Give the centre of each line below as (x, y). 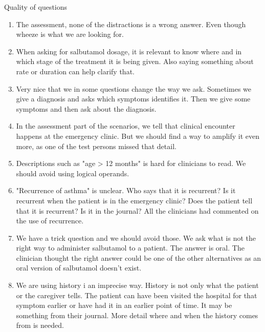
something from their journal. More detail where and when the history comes (137, 315)
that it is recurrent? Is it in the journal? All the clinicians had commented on (137, 210)
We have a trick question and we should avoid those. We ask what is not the (136, 237)
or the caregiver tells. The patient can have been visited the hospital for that (137, 295)
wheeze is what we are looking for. (70, 34)
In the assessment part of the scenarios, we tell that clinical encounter (126, 126)
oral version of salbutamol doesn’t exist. (79, 268)
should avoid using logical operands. (73, 173)
